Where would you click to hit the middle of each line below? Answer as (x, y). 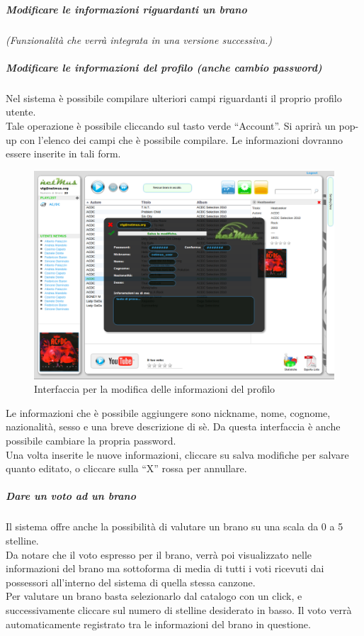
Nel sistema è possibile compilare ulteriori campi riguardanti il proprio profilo (174, 97)
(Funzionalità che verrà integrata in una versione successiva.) (139, 39)
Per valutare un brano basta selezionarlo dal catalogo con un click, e (154, 596)
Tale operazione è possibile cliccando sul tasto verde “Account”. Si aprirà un (171, 125)
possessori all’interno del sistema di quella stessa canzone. (131, 582)
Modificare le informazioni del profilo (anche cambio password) (164, 67)
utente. (21, 112)
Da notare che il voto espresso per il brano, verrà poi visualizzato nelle (159, 554)
